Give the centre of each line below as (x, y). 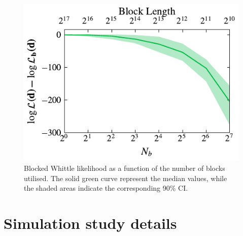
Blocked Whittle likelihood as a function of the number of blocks (125, 168)
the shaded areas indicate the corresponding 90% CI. (106, 188)
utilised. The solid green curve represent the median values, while (126, 178)
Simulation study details (90, 223)
